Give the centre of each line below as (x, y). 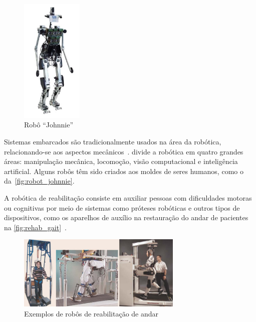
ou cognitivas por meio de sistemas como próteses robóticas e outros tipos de (122, 207)
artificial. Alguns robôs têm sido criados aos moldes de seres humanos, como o (124, 171)
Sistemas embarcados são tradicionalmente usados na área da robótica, (113, 141)
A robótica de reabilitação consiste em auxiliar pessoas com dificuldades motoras (128, 197)
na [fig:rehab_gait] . (35, 227)
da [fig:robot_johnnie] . (39, 181)
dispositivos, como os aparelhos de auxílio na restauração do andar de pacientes (126, 217)
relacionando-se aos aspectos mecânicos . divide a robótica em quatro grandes (124, 151)
